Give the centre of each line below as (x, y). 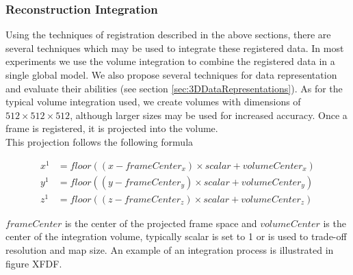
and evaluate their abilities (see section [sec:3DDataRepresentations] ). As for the (174, 88)
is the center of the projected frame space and (161, 223)
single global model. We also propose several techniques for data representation (171, 75)
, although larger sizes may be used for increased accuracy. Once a (209, 115)
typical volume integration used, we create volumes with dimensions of (153, 102)
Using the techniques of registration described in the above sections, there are (168, 35)
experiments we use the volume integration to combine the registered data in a (170, 61)
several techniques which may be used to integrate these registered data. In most (175, 48)
